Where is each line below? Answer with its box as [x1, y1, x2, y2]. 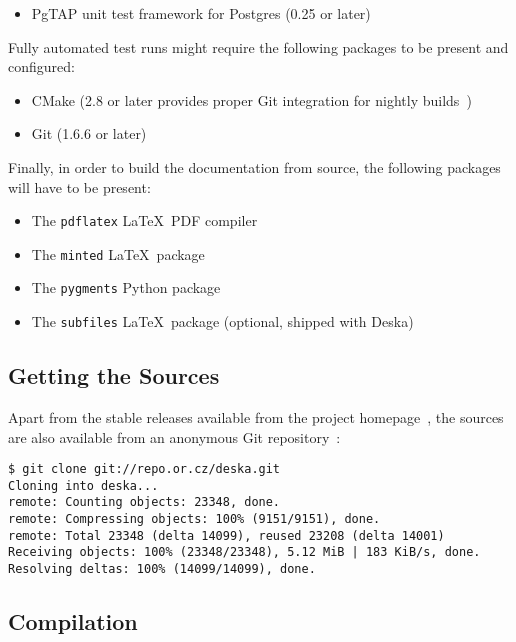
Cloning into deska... [8, 478, 159, 493]
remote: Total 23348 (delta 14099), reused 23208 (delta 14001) [8, 528, 445, 543]
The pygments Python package [31, 277, 221, 298]
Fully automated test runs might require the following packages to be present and [8, 36, 509, 57]
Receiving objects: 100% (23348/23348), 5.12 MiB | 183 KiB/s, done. [8, 545, 481, 560]
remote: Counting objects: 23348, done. [8, 495, 281, 510]
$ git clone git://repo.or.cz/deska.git [8, 462, 281, 477]
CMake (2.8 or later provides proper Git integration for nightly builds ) [31, 89, 472, 110]
